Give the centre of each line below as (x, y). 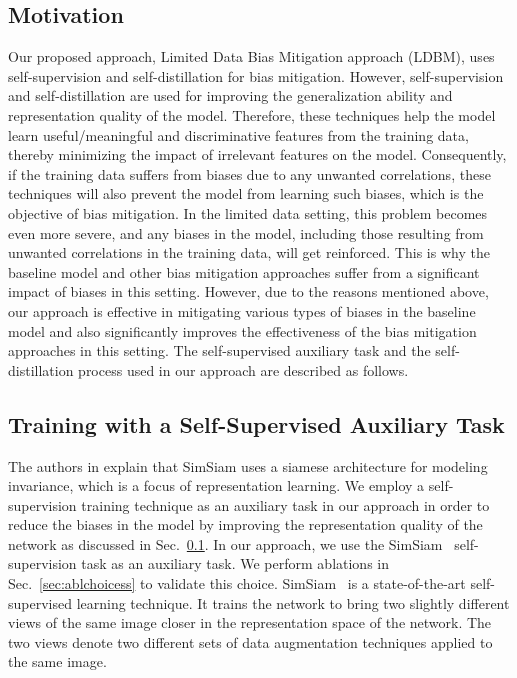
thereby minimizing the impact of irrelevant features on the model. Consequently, (257, 154)
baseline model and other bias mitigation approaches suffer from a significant (244, 271)
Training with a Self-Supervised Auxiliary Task (256, 423)
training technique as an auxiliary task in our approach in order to (285, 504)
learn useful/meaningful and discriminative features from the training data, (238, 134)
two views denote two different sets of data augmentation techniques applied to (250, 641)
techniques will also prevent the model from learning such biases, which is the (246, 193)
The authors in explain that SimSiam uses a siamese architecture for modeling (248, 465)
